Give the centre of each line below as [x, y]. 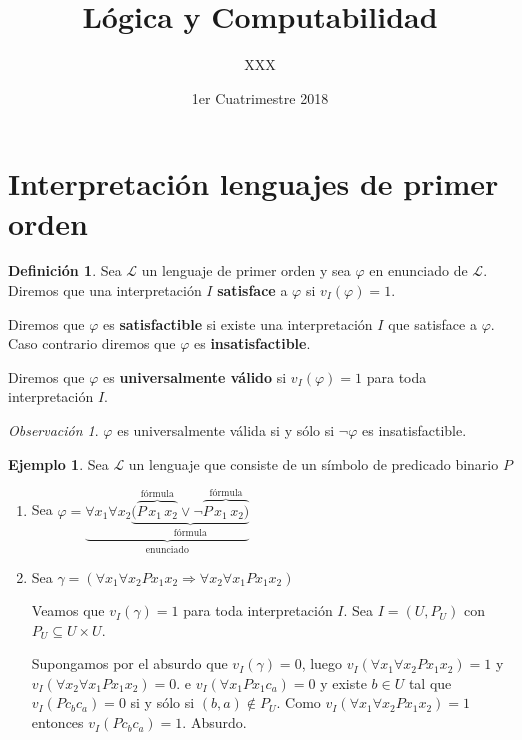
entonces [57, 722]
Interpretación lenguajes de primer [253, 183]
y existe [343, 682]
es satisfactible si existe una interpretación [238, 323]
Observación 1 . [53, 430]
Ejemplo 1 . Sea [58, 463]
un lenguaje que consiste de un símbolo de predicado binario [313, 463]
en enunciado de [418, 270]
